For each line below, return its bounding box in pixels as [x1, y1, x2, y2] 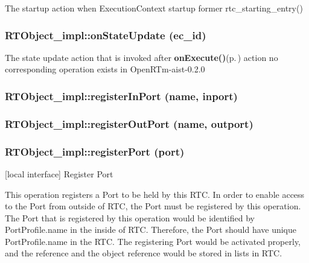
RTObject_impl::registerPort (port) [5, 144, 185, 159]
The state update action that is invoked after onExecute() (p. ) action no [5, 51, 278, 63]
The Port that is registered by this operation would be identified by [5, 211, 255, 224]
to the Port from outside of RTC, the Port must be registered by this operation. [5, 200, 301, 212]
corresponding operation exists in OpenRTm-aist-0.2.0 [5, 63, 205, 75]
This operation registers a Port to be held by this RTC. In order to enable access [5, 188, 305, 200]
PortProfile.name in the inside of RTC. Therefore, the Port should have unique [5, 223, 296, 236]
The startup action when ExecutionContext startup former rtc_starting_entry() [5, 2, 303, 14]
